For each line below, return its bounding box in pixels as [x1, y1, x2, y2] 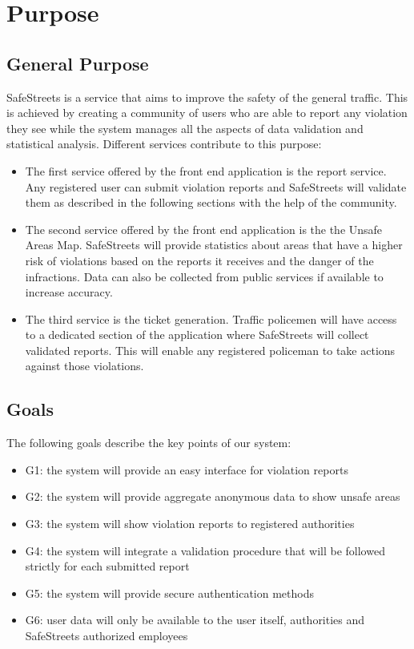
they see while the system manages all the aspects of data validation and [6, 119, 364, 136]
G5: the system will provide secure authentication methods [25, 584, 314, 601]
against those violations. [25, 357, 144, 374]
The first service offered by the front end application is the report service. [25, 162, 387, 179]
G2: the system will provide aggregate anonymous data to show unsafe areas [25, 488, 400, 505]
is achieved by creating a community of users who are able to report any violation [6, 104, 408, 121]
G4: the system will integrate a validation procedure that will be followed [25, 542, 385, 558]
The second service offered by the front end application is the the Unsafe [25, 220, 383, 237]
